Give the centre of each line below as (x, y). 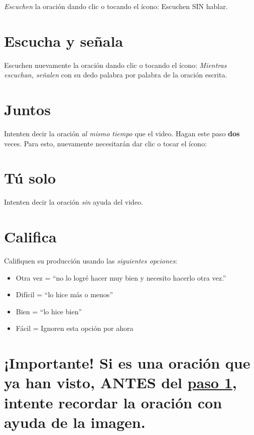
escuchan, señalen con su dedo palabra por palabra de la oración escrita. (116, 75)
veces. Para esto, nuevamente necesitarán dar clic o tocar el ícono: (105, 143)
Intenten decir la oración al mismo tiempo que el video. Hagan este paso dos (122, 134)
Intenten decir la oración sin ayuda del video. (74, 202)
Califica (30, 237)
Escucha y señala (64, 40)
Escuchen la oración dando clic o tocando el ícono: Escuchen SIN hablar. (116, 6)
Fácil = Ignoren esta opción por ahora (75, 328)
